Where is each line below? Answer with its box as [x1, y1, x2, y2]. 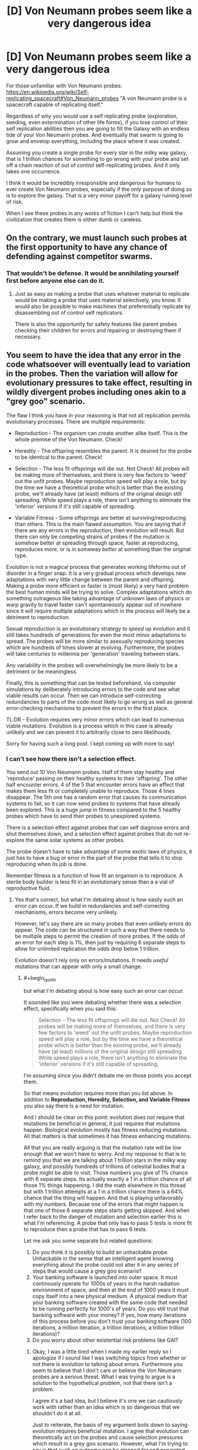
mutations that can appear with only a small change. [14, 963, 142, 970]
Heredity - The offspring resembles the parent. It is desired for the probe [14, 448, 192, 455]
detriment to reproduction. [6, 614, 70, 621]
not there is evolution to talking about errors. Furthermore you [32, 1360, 183, 1367]
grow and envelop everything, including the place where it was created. [6, 137, 181, 144]
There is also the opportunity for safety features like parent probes [14, 321, 177, 328]
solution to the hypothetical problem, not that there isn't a [32, 1379, 173, 1386]
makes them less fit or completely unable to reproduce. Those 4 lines [6, 787, 176, 794]
